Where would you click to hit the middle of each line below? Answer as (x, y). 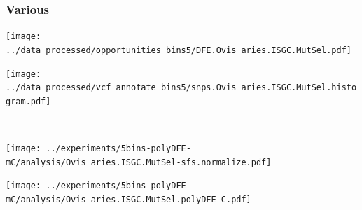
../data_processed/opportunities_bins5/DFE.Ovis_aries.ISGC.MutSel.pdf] (179, 50)
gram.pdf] (28, 101)
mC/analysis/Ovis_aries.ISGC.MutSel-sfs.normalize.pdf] (139, 162)
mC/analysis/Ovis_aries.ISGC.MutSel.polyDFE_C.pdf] (128, 200)
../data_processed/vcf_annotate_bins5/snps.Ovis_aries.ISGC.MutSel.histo (181, 88)
